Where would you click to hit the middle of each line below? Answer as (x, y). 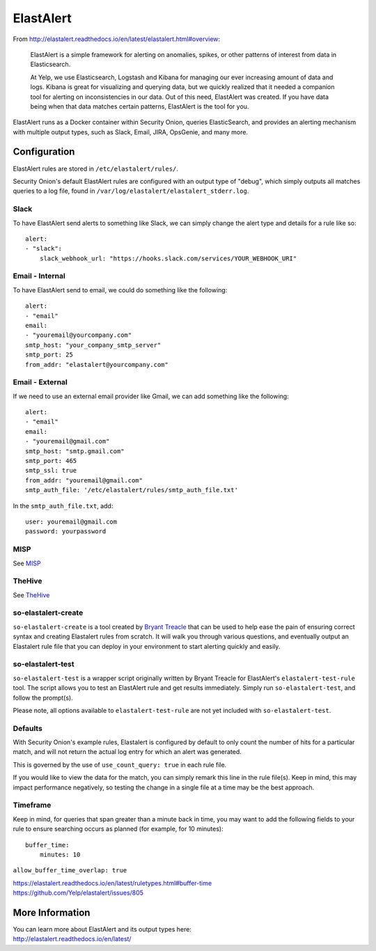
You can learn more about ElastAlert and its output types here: (102, 929)
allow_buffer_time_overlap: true (70, 871)
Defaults (28, 728)
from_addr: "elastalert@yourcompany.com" (97, 364)
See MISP (27, 563)
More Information (52, 912)
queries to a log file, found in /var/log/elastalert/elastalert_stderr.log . (131, 191)
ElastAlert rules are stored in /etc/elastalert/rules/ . (96, 168)
